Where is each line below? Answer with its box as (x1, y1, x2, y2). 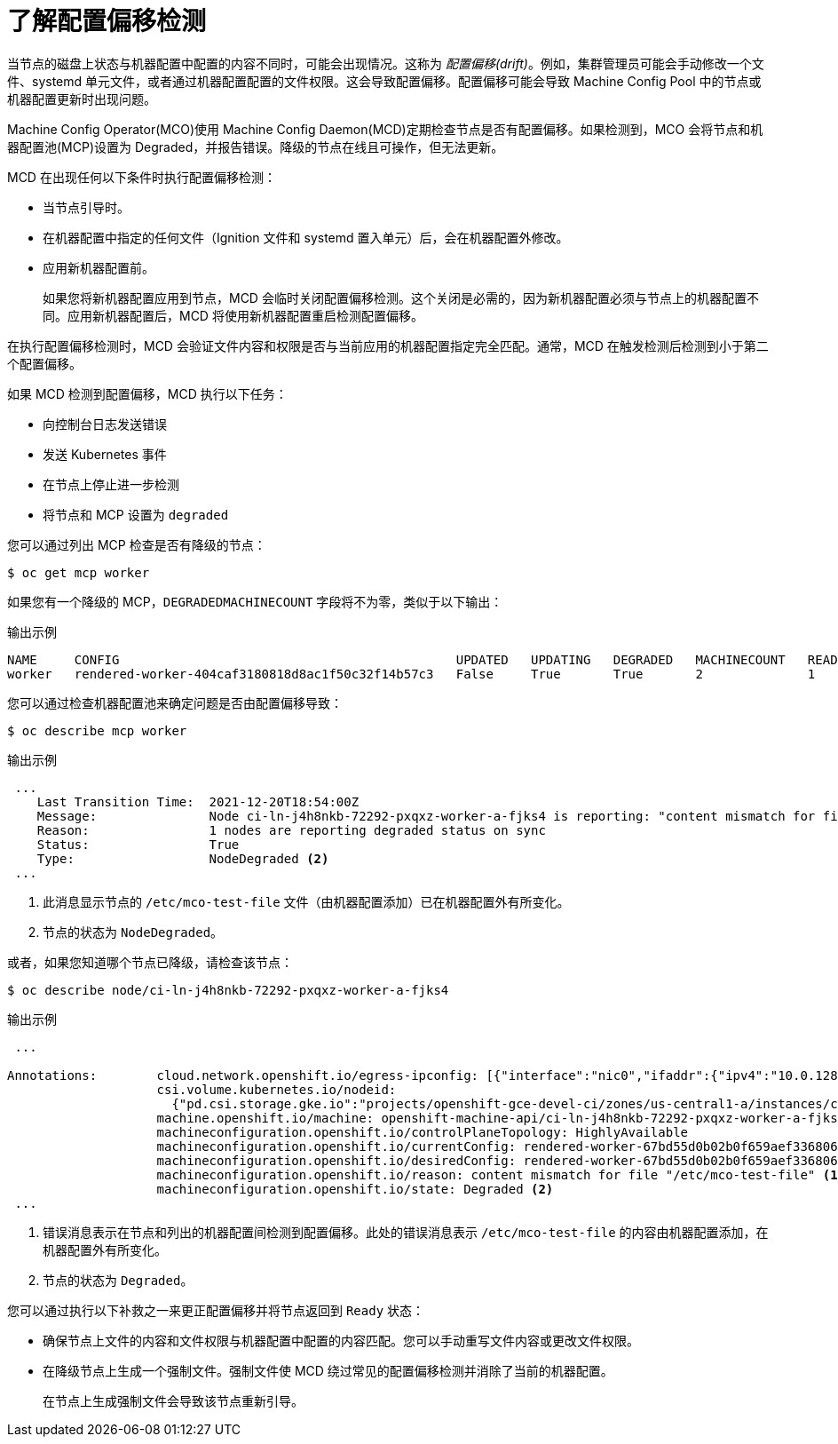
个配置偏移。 (7, 355, 82, 371)
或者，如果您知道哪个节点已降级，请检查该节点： (7, 954, 293, 970)
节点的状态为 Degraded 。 (43, 1272, 194, 1288)
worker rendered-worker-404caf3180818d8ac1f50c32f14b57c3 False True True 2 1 (7, 666, 816, 681)
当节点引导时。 (43, 199, 130, 215)
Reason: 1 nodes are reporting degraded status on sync (36, 822, 546, 837)
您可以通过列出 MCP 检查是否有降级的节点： (7, 536, 266, 552)
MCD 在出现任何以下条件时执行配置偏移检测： (7, 169, 276, 185)
